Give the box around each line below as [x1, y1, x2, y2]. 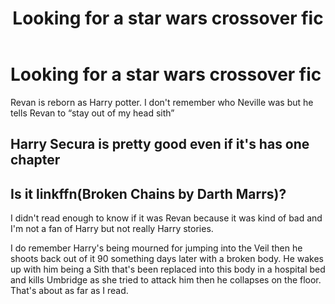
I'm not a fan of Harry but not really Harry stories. [10, 223, 214, 235]
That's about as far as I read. [10, 285, 129, 297]
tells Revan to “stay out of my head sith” [10, 107, 175, 119]
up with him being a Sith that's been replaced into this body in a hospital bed [10, 263, 326, 276]
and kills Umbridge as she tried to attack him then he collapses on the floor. [10, 274, 322, 286]
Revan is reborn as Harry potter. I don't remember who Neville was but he [10, 96, 314, 108]
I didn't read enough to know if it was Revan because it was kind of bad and [10, 212, 323, 224]
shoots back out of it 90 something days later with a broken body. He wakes [10, 253, 324, 265]
